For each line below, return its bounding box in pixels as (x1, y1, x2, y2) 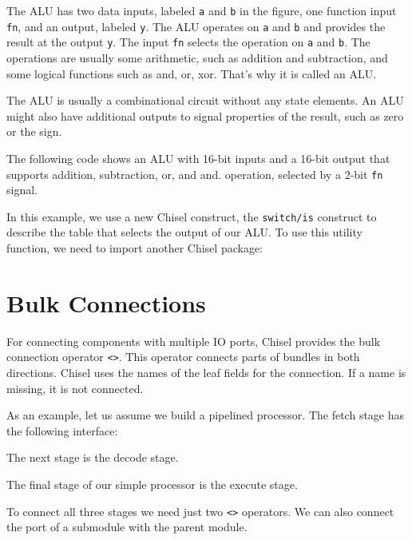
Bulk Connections (6, 286, 206, 319)
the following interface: (6, 422, 118, 439)
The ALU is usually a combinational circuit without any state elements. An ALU (6, 92, 404, 109)
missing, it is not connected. (6, 379, 144, 396)
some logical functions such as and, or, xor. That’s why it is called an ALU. (6, 65, 377, 81)
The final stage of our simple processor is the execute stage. (6, 475, 298, 492)
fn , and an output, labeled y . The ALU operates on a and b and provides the (6, 18, 386, 34)
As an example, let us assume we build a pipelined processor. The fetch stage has (6, 407, 405, 423)
